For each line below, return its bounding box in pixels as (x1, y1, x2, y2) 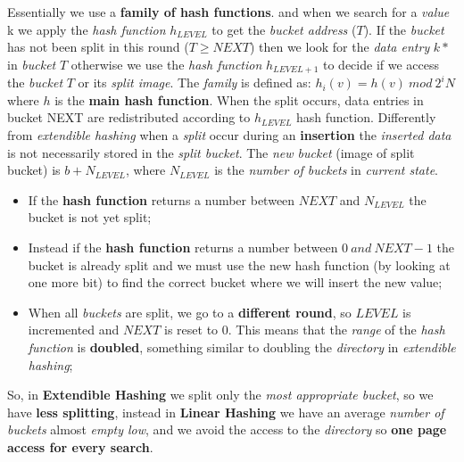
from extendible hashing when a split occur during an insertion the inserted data (7, 126, 452, 144)
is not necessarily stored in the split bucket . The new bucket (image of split (7, 143, 415, 161)
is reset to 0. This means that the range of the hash (164, 320, 445, 339)
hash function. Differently (295, 108, 436, 127)
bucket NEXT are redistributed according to (7, 108, 251, 127)
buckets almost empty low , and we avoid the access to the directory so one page (7, 420, 447, 439)
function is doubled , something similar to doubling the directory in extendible (28, 337, 456, 356)
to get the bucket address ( (211, 20, 357, 38)
